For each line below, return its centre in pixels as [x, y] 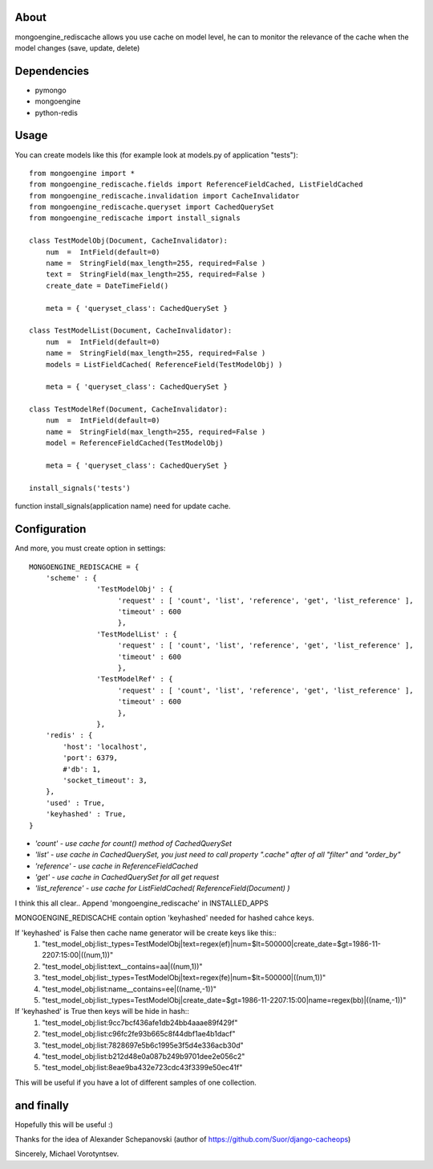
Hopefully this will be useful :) [64, 1124]
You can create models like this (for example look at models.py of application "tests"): [156, 155]
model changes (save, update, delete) [77, 47]
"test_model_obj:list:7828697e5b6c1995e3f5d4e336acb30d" [143, 1045]
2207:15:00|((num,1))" [78, 955]
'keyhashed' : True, [86, 814]
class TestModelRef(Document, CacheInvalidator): [129, 409]
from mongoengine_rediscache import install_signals [135, 218]
